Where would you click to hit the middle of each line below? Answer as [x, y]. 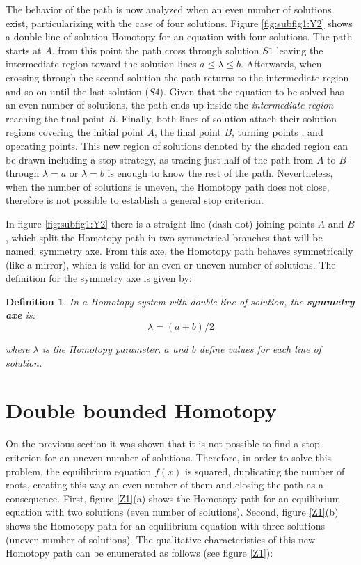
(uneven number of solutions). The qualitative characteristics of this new [161, 539]
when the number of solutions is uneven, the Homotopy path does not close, [168, 186]
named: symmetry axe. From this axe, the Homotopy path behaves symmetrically [179, 251]
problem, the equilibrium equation [79, 471]
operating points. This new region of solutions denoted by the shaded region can [177, 145]
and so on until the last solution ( [77, 91]
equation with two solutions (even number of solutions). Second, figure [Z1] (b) [172, 512]
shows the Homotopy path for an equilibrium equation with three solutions [165, 525]
